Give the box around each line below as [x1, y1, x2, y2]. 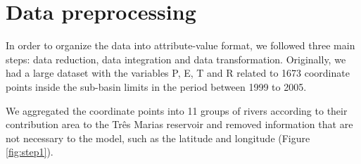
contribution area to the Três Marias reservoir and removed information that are [6, 117, 353, 132]
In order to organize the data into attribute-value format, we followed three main [6, 38, 355, 53]
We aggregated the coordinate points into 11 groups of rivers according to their [6, 103, 348, 118]
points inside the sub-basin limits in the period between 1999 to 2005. [6, 79, 307, 94]
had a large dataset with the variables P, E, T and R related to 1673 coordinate [6, 65, 350, 80]
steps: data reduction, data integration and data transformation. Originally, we [6, 51, 346, 66]
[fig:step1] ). [6, 144, 53, 159]
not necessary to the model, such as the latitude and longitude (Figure [6, 130, 310, 145]
